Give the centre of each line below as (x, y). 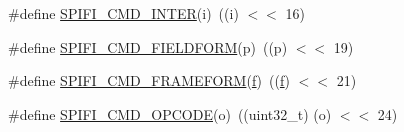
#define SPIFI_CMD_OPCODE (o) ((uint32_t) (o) (170, 113)
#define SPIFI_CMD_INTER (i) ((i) (123, 13)
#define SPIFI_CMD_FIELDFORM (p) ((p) (148, 46)
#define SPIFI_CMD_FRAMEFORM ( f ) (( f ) (149, 80)
